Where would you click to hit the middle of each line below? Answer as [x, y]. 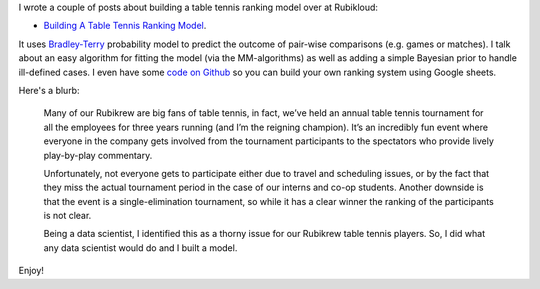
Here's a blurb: [49, 90]
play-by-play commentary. [98, 155]
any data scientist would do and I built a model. [140, 247]
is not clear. [67, 216]
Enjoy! [31, 271]
